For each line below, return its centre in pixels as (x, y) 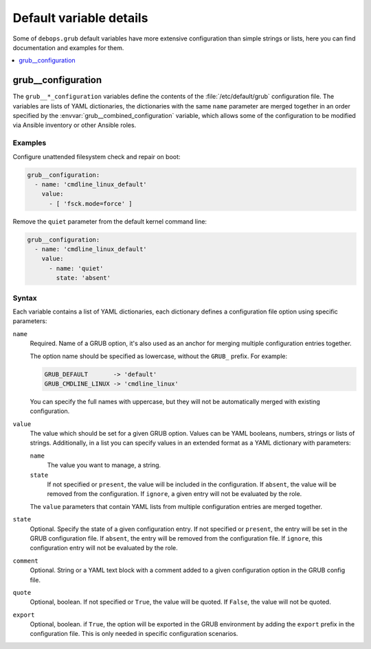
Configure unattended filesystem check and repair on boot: (97, 156)
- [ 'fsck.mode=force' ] (91, 203)
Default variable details (80, 18)
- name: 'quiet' (76, 268)
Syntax (25, 298)
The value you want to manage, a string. (104, 465)
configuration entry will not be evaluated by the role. (104, 548)
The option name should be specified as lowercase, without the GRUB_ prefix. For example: (159, 356)
